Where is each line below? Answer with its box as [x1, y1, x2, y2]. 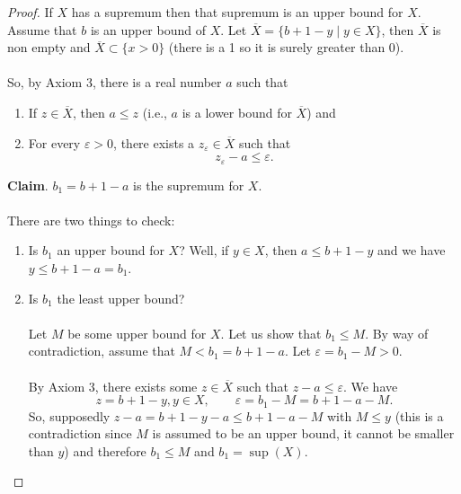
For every [28, 133, 81, 152]
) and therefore [64, 441, 146, 460]
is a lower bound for [182, 102, 292, 121]
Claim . [7, 175, 49, 194]
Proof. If [7, 3, 53, 21]
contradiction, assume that [28, 341, 175, 360]
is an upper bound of [90, 20, 206, 39]
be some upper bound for [67, 323, 207, 342]
